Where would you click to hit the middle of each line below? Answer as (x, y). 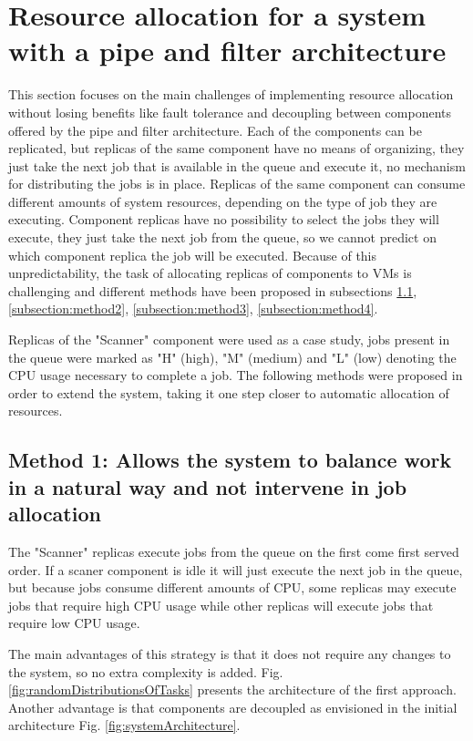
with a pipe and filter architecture (227, 51)
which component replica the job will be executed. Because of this (193, 255)
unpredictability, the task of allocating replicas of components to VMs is (210, 273)
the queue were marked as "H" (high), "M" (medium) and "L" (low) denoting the (232, 357)
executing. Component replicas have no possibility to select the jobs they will (224, 219)
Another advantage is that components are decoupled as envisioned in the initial (233, 707)
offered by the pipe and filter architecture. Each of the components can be (215, 130)
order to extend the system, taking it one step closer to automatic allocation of (229, 392)
